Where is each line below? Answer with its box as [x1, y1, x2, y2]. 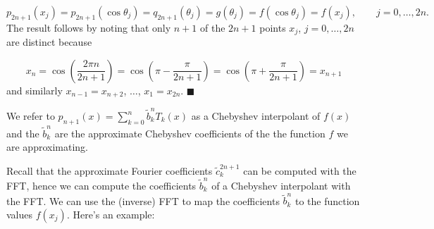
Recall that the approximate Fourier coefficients [6, 163, 213, 178]
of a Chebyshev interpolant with [211, 178, 351, 193]
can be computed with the [243, 163, 356, 178]
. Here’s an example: [66, 206, 155, 221]
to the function [294, 193, 360, 208]
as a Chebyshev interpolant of [191, 109, 321, 123]
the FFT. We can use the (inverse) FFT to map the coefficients [6, 193, 280, 208]
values [6, 206, 33, 221]
